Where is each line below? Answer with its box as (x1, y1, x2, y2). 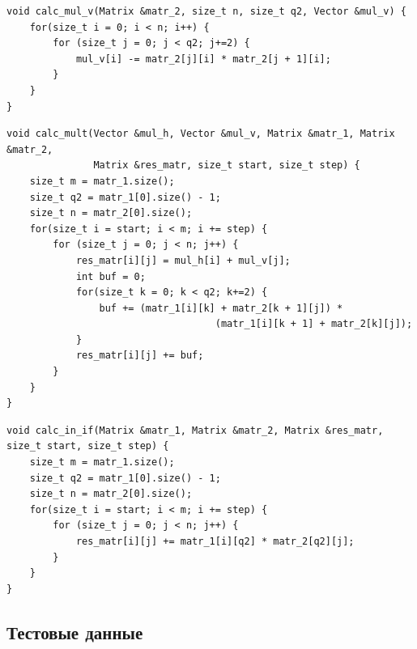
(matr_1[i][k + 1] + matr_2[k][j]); (215, 318, 413, 330)
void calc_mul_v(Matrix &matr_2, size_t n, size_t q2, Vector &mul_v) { (6, 6, 406, 17)
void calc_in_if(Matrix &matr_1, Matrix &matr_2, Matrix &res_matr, (6, 424, 384, 436)
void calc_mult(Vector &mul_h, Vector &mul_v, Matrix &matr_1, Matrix (6, 128, 395, 140)
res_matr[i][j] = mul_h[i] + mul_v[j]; (75, 254, 291, 266)
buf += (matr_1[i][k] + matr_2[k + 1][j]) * (99, 302, 343, 314)
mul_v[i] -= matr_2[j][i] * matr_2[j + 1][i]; (75, 53, 331, 65)
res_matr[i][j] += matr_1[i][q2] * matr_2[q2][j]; (75, 536, 355, 547)
